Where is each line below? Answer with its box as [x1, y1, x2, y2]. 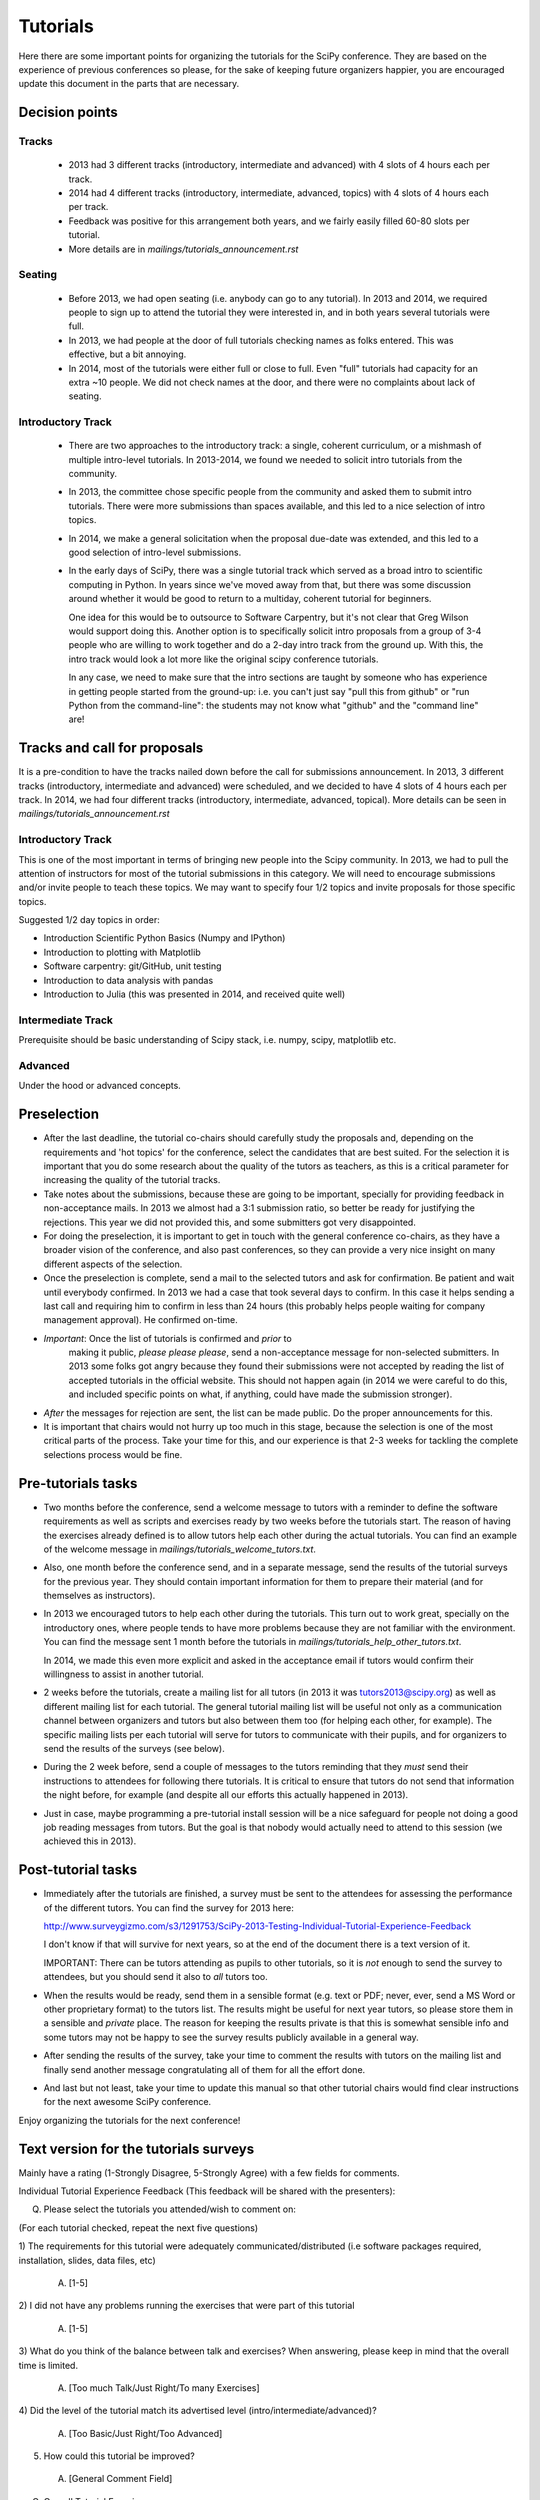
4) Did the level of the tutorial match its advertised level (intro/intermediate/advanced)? [18, 2405, 377, 2417]
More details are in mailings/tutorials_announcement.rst [68, 243, 299, 255]
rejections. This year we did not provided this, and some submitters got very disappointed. [43, 1216, 417, 1228]
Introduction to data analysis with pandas [43, 974, 214, 986]
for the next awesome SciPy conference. [43, 2096, 212, 2108]
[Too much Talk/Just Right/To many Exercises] [68, 2381, 260, 2394]
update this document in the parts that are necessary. [18, 78, 240, 90]
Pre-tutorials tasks [18, 1475, 138, 1492]
